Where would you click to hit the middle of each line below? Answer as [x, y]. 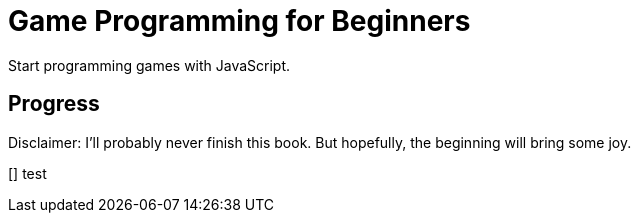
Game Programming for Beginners [239, 21]
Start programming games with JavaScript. [149, 65]
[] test [27, 173]
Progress [54, 104]
